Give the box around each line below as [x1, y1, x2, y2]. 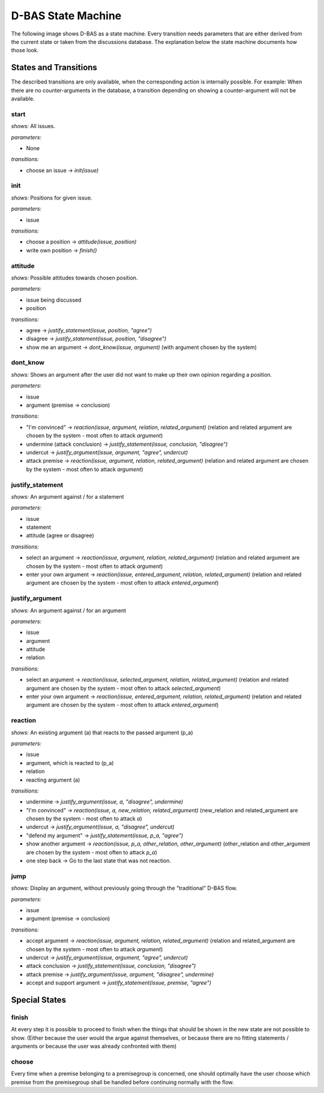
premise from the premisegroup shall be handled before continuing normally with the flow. [11, 1079, 234, 1086]
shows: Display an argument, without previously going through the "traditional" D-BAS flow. [11, 884, 238, 892]
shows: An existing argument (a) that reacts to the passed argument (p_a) [11, 729, 193, 736]
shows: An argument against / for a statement [11, 493, 124, 500]
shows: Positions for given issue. [11, 194, 92, 201]
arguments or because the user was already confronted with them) [11, 1043, 177, 1050]
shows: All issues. [11, 123, 56, 130]
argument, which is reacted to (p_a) [26, 759, 114, 766]
